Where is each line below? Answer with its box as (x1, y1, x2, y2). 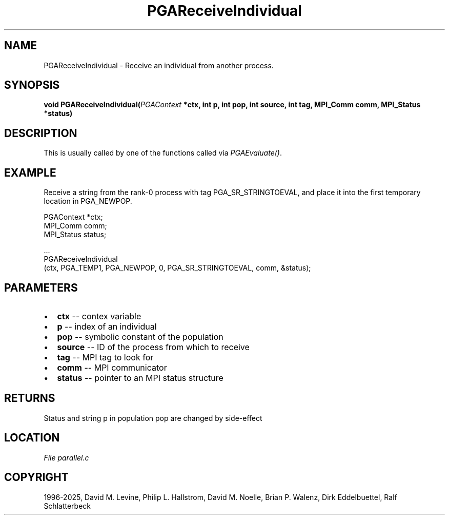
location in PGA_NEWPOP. (44, 197, 132, 206)
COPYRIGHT (4, 471, 69, 484)
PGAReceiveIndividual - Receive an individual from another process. (44, 61, 274, 70)
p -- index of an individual (57, 321, 157, 332)
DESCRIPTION (4, 126, 77, 140)
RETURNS (4, 392, 55, 405)
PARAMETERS (4, 281, 78, 294)
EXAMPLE (4, 166, 56, 179)
